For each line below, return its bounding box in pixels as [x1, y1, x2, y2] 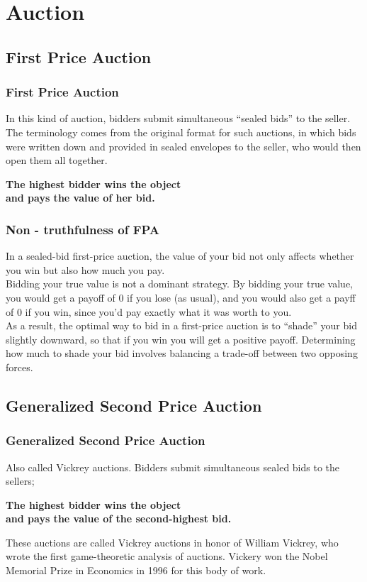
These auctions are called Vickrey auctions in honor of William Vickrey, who [6, 534, 339, 549]
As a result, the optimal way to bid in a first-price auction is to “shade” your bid [6, 318, 357, 333]
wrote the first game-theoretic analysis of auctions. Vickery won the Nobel [6, 549, 328, 564]
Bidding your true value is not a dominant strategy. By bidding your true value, [6, 276, 354, 291]
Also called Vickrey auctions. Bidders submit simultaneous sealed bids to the [6, 459, 340, 474]
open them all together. [6, 153, 108, 168]
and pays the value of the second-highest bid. [6, 511, 232, 526]
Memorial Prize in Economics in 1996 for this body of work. [6, 563, 266, 578]
